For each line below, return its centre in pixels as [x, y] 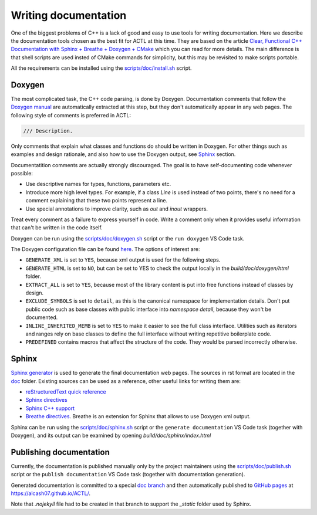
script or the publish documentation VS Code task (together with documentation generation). [128, 475]
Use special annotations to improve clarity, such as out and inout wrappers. [117, 209]
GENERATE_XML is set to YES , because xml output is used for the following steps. [123, 260]
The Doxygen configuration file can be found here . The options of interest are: [105, 249]
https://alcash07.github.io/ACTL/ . [51, 493]
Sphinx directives [46, 400]
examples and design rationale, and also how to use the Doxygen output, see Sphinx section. [123, 154]
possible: [22, 173]
